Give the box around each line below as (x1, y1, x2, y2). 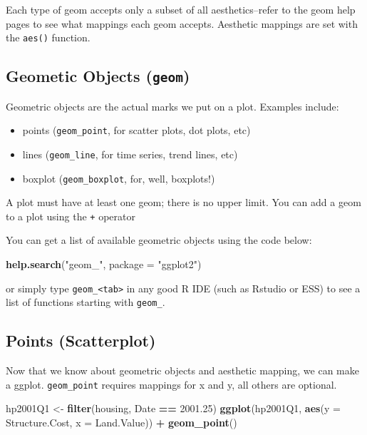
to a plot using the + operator (6, 208, 135, 223)
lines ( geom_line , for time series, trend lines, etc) (22, 146, 238, 161)
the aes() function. (6, 30, 91, 45)
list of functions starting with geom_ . (6, 295, 165, 309)
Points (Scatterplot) (6, 329, 156, 352)
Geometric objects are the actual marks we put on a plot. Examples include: (6, 98, 339, 113)
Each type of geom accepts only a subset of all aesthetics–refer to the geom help (6, 2, 356, 16)
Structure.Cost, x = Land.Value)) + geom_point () (6, 414, 237, 429)
